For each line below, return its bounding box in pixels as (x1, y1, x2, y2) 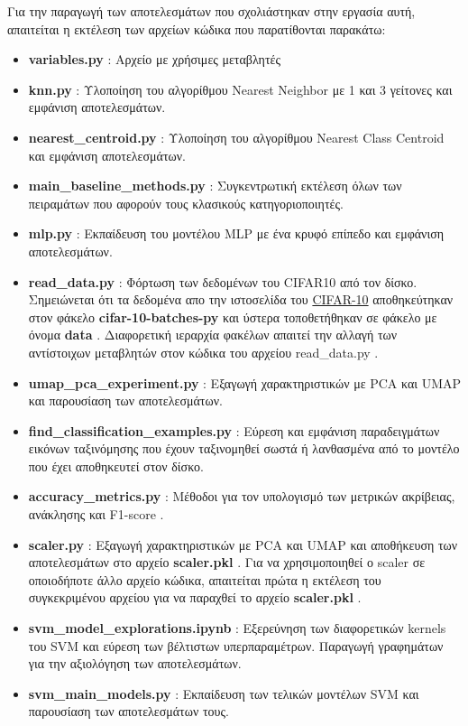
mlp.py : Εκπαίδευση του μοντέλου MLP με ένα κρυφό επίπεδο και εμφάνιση (28, 224, 445, 243)
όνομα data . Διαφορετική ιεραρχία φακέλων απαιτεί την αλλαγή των (28, 325, 398, 344)
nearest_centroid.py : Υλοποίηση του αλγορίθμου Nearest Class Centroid (28, 127, 445, 146)
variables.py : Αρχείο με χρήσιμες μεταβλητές (28, 50, 280, 69)
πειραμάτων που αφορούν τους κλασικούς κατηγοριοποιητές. (28, 193, 344, 212)
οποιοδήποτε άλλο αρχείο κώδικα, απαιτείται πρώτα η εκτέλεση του (28, 570, 381, 589)
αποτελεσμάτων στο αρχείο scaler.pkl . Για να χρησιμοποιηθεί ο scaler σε (28, 553, 426, 572)
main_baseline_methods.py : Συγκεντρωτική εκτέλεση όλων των (28, 176, 402, 195)
